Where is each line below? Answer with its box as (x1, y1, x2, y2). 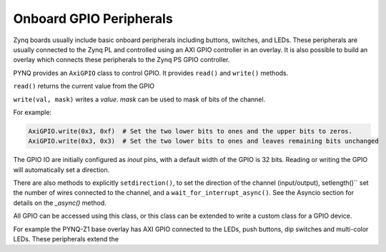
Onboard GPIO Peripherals (13, 11, 173, 26)
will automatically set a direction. (13, 165, 110, 174)
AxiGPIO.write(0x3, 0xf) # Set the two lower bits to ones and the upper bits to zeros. (28, 127, 353, 135)
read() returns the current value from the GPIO (13, 82, 155, 91)
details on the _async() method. (13, 198, 107, 207)
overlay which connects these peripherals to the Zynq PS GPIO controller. (13, 56, 230, 64)
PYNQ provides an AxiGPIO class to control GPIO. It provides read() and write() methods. (13, 69, 289, 77)
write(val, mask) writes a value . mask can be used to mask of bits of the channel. (13, 95, 266, 104)
